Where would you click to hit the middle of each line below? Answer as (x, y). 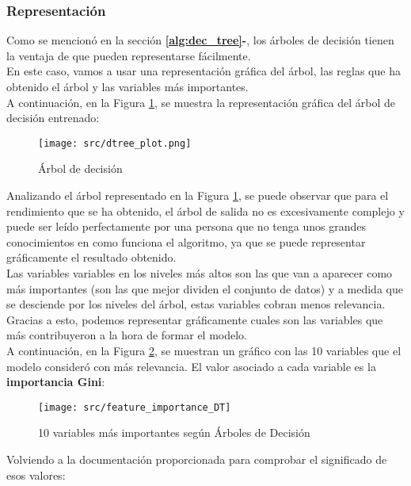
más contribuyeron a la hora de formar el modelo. (127, 335)
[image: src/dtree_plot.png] (115, 143)
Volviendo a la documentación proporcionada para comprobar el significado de (197, 459)
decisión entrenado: (53, 118)
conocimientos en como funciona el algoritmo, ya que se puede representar (186, 241)
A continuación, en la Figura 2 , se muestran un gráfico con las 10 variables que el (204, 350)
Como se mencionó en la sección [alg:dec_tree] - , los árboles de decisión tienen (200, 40)
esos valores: (36, 475)
